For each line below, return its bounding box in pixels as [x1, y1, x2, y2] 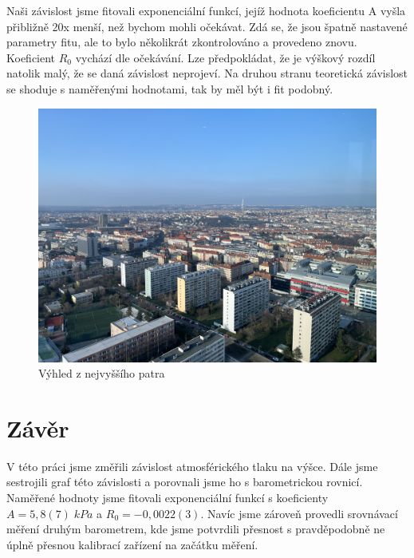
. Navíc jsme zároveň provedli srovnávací [200, 505, 398, 521]
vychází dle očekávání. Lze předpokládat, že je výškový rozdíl [75, 49, 376, 65]
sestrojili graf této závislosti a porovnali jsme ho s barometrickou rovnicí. [6, 473, 363, 490]
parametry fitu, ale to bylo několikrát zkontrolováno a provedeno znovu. [6, 34, 357, 50]
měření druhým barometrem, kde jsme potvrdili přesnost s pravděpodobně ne [6, 520, 385, 537]
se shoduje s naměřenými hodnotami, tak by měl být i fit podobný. [6, 80, 333, 97]
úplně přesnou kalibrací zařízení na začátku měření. [6, 536, 258, 552]
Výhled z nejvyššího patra [38, 365, 165, 382]
